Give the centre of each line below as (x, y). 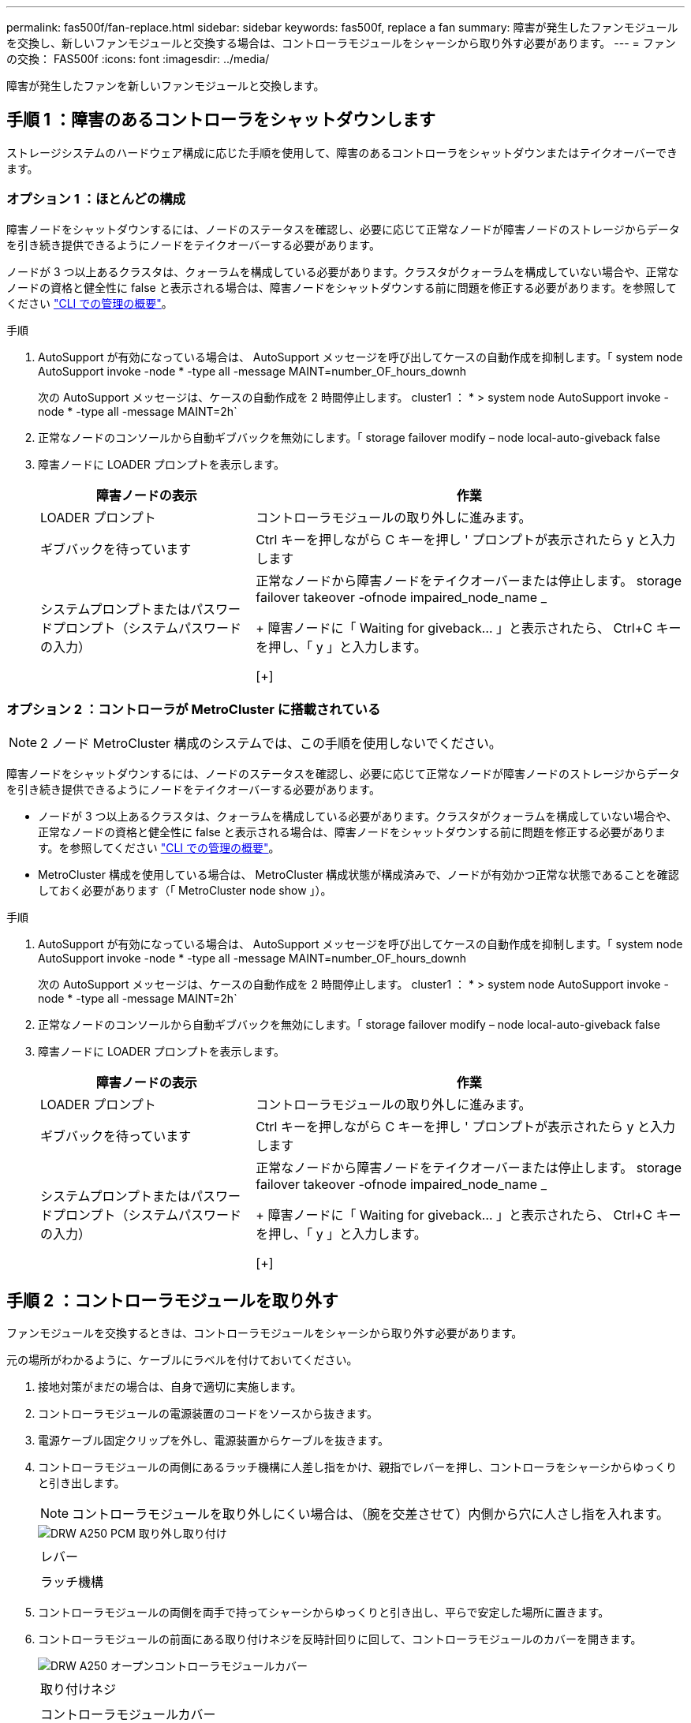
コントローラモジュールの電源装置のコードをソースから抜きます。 (208, 1414)
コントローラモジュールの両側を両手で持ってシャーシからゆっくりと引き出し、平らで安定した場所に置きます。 (324, 1613)
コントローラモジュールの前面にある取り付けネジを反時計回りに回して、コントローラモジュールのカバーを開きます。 (340, 1639)
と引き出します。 (82, 1483)
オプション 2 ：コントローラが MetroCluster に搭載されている (194, 709)
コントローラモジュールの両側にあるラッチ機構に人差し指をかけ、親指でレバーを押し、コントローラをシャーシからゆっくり (358, 1467)
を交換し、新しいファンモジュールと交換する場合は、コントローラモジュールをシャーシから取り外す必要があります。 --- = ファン (341, 43)
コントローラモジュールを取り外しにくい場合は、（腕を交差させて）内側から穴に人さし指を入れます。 (371, 1514)
